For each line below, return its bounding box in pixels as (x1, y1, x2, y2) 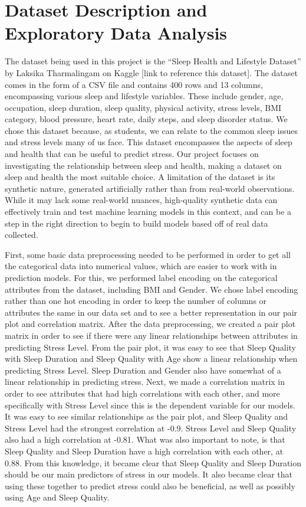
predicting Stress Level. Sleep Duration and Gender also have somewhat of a (5, 364, 281, 376)
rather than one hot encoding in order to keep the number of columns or (5, 295, 267, 307)
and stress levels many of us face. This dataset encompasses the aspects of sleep (5, 136, 292, 148)
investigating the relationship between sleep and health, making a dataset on (5, 159, 282, 171)
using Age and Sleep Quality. (5, 491, 110, 503)
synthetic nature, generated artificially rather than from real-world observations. (5, 182, 295, 194)
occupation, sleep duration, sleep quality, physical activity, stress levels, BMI (5, 101, 282, 113)
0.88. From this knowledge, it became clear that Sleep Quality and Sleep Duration (5, 456, 302, 469)
